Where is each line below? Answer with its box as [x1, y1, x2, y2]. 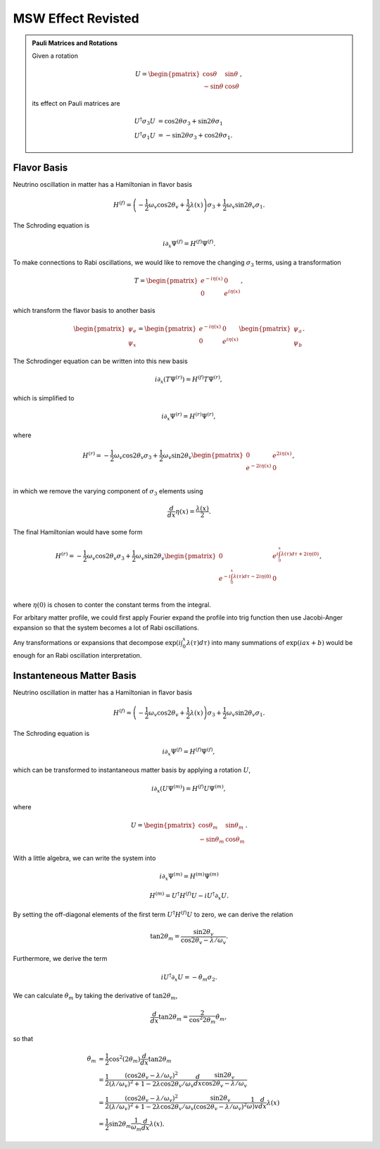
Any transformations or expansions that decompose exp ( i [13, 639, 182, 647]
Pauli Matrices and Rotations [32, 39, 118, 47]
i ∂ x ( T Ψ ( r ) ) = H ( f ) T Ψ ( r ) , [155, 374, 223, 386]
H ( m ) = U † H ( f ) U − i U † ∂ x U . [149, 890, 229, 902]
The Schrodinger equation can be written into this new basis [13, 357, 188, 366]
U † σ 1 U [134, 130, 156, 141]
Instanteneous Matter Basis [13, 670, 137, 682]
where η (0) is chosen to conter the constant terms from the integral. [13, 601, 211, 609]
